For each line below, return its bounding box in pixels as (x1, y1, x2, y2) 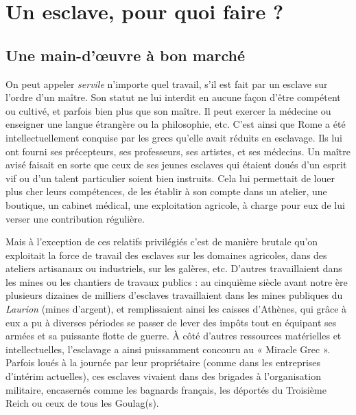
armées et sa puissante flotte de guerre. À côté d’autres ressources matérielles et (5, 328, 342, 343)
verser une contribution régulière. (5, 211, 145, 225)
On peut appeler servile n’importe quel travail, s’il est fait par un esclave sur (5, 76, 328, 91)
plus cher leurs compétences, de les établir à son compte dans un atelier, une (5, 184, 327, 199)
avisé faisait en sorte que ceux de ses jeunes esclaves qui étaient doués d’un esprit (5, 157, 347, 172)
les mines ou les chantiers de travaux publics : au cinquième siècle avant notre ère (5, 274, 348, 289)
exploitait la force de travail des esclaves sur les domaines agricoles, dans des (5, 247, 327, 262)
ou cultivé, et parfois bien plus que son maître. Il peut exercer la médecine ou (5, 103, 331, 117)
